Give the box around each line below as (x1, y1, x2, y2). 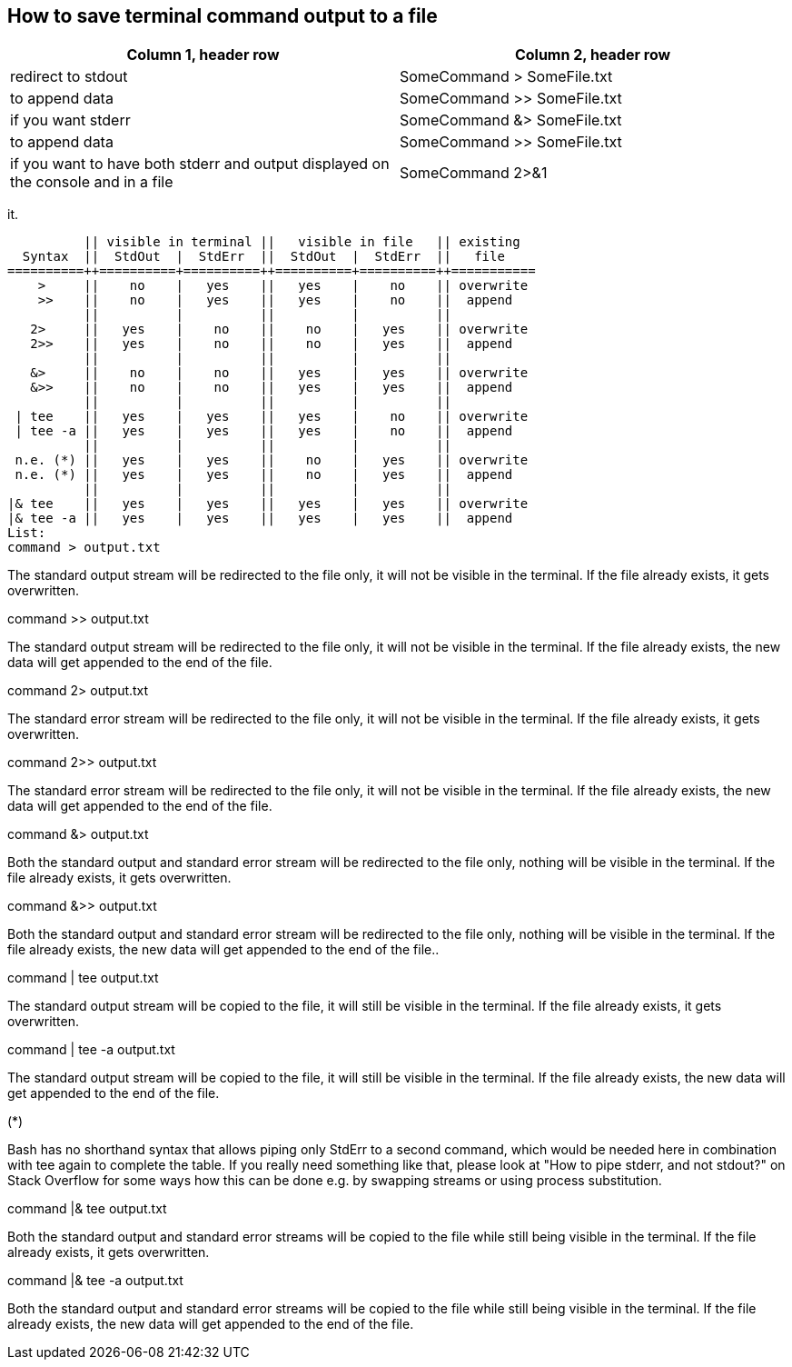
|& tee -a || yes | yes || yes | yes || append (7, 511, 513, 526)
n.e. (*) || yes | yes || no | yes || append (15, 467, 513, 483)
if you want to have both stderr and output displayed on (10, 155, 390, 174)
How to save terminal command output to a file (7, 5, 438, 27)
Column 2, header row (514, 45, 671, 65)
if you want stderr (10, 111, 131, 130)
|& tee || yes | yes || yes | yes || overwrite (7, 496, 529, 512)
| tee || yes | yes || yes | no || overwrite (15, 409, 529, 424)
